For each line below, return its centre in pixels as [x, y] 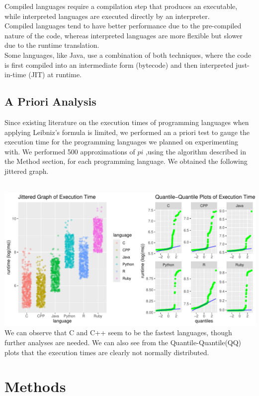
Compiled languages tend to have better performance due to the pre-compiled [123, 26]
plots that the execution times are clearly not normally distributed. [107, 352]
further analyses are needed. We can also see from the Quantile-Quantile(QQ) [123, 342]
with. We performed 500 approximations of [70, 151]
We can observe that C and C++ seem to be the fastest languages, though [118, 332]
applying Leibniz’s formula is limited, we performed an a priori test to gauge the [127, 132]
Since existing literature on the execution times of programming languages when [127, 122]
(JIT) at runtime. [55, 74]
